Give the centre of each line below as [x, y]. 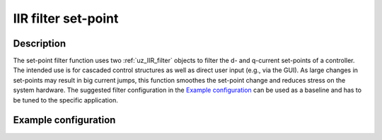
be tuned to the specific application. [65, 100]
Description [40, 43]
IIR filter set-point [66, 18]
